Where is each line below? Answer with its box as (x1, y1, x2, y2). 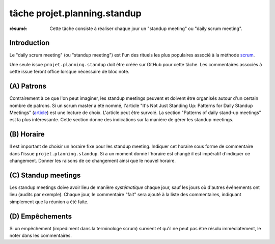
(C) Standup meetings (9, 171, 81, 179)
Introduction (9, 39, 50, 47)
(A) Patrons (9, 82, 47, 91)
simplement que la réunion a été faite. (9, 199, 89, 205)
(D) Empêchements (9, 212, 72, 221)
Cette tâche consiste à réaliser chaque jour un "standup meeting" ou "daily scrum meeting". (49, 25, 243, 32)
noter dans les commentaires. (9, 232, 72, 238)
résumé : (9, 25, 28, 32)
